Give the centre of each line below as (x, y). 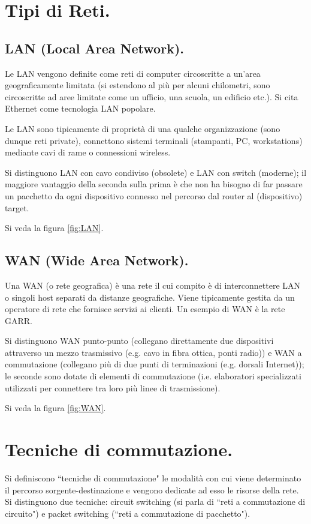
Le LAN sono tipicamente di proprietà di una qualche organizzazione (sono (143, 128)
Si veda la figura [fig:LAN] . (54, 228)
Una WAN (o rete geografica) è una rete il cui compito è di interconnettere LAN (153, 285)
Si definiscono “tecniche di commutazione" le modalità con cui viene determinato (153, 477)
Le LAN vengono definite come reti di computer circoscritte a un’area (133, 73)
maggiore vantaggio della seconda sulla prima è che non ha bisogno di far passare (154, 184)
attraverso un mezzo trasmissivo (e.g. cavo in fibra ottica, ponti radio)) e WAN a (153, 352)
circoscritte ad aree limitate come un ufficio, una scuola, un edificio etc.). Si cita (152, 96)
